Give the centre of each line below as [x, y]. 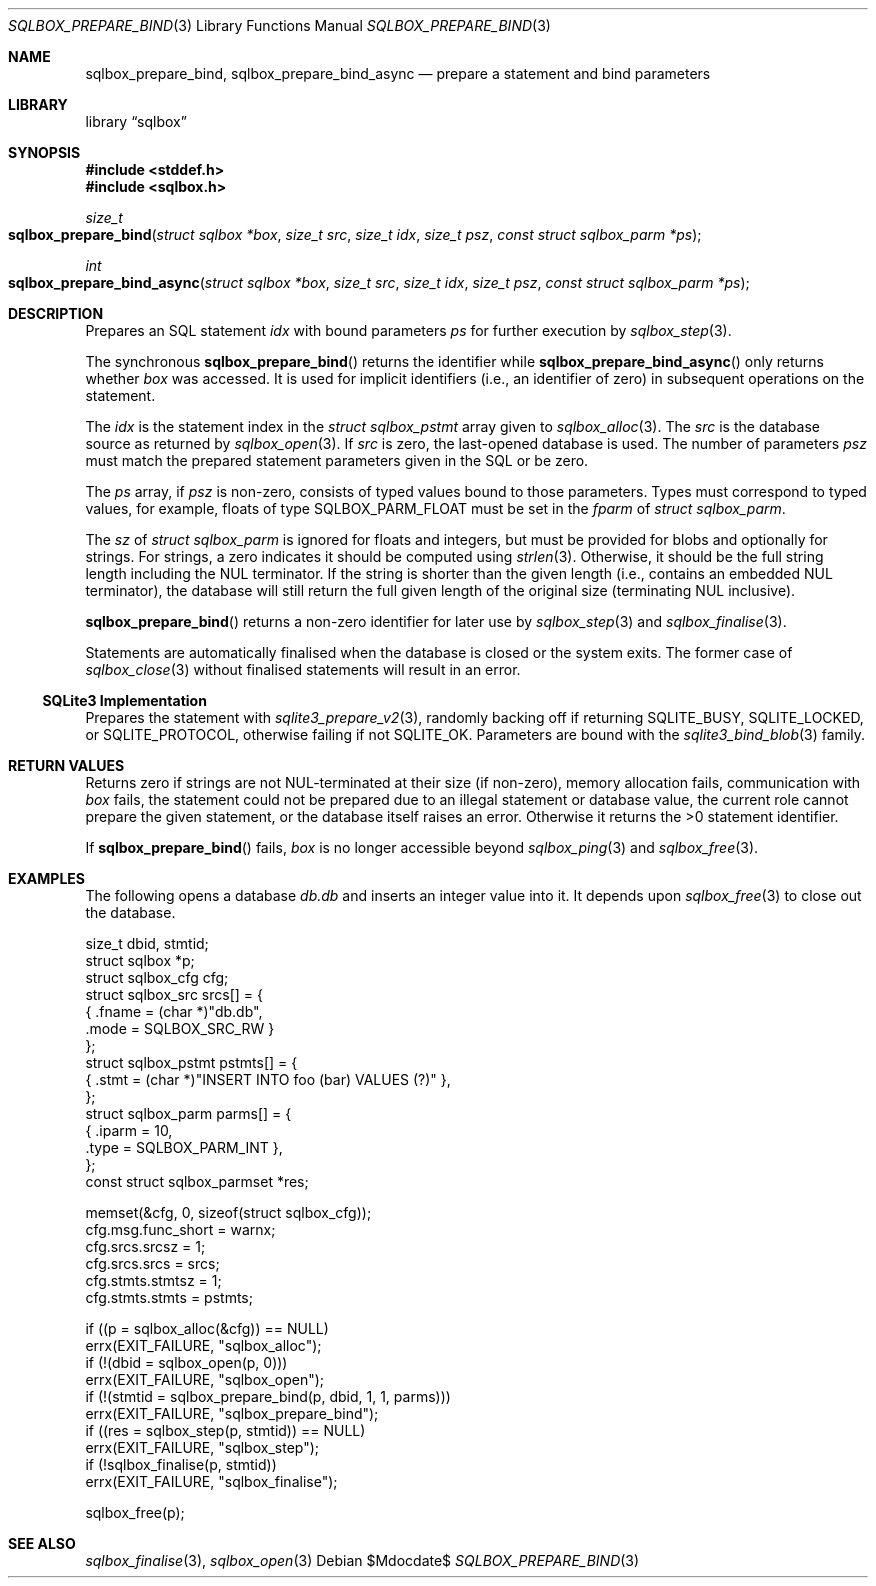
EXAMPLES [46, 878]
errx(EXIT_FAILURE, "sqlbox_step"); [202, 1447]
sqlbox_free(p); [135, 1512]
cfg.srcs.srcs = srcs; [152, 1263]
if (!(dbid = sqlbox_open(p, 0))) [186, 1362]
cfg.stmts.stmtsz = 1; [153, 1280]
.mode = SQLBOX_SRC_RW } [180, 1028]
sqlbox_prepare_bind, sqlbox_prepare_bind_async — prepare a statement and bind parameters [398, 73]
